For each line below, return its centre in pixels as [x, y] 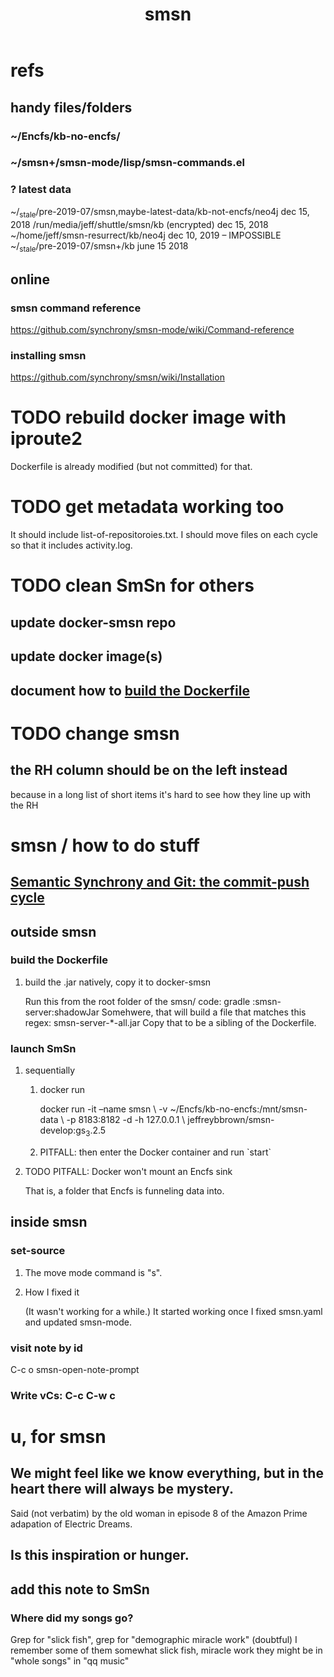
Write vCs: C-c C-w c [63, 1395]
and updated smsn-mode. [78, 1322]
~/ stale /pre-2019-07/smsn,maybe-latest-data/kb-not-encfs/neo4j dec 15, [160, 212]
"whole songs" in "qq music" [70, 1660]
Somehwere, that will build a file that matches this [204, 1012]
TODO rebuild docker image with [148, 417]
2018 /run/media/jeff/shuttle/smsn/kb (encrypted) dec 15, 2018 [139, 224]
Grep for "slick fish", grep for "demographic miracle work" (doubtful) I [154, 1639]
